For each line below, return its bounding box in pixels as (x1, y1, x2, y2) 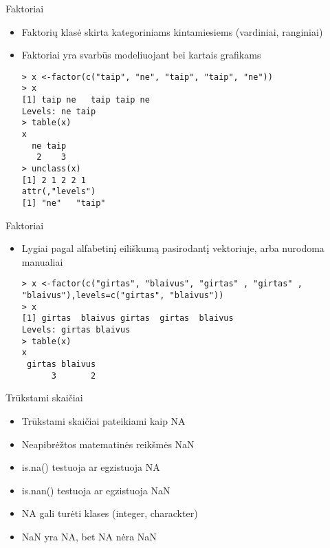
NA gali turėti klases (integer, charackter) (21, 506, 198, 520)
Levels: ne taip (21, 106, 96, 116)
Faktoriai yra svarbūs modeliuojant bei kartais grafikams (21, 48, 261, 62)
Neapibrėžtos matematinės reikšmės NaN (21, 436, 195, 451)
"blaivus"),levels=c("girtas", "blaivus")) (21, 291, 224, 301)
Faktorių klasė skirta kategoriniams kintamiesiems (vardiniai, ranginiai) (21, 24, 323, 39)
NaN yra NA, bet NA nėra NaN (21, 529, 157, 543)
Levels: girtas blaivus (21, 325, 131, 335)
